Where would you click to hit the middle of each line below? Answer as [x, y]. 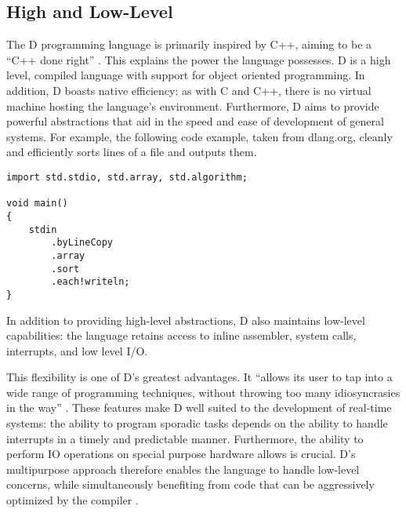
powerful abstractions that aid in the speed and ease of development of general [195, 121]
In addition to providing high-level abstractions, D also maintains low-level [186, 320]
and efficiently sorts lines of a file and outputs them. [132, 152]
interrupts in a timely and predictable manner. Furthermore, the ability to [185, 438]
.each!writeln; [91, 282]
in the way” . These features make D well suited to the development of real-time [199, 407]
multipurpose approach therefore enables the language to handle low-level [183, 469]
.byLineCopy [82, 243]
